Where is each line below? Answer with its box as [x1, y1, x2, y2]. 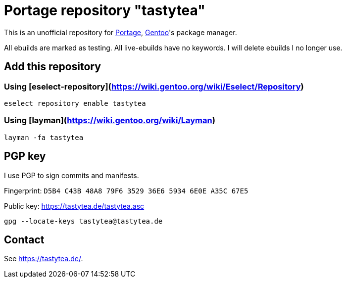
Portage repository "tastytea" [4, 2, 205, 19]
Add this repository [4, 60, 101, 73]
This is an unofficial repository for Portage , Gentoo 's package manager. [4, 28, 237, 37]
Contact [4, 233, 45, 246]
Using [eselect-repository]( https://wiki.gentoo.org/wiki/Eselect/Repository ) [4, 81, 304, 92]
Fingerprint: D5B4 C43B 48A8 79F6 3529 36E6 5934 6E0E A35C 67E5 [4, 186, 248, 195]
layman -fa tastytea [4, 133, 84, 141]
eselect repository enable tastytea [4, 99, 146, 107]
